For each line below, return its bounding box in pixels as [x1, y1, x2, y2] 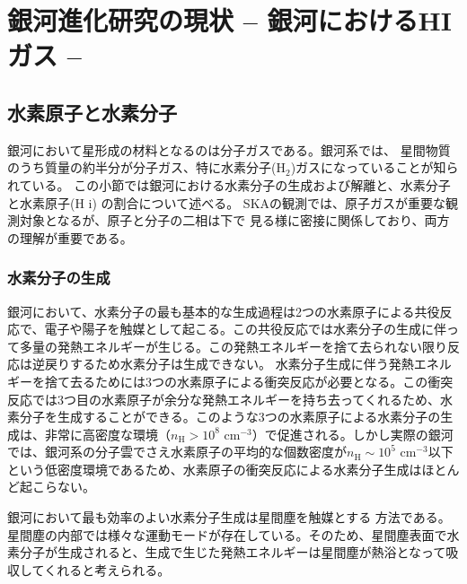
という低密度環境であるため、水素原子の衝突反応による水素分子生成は [7, 459, 422, 478]
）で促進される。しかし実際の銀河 [251, 424, 454, 443]
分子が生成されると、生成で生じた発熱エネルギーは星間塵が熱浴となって [19, 543, 446, 562]
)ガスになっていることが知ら [290, 158, 459, 177]
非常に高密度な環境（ [44, 424, 171, 443]
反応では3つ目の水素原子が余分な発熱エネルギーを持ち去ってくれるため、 [7, 389, 440, 408]
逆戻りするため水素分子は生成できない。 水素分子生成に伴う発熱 [31, 354, 414, 373]
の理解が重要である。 [7, 228, 133, 247]
